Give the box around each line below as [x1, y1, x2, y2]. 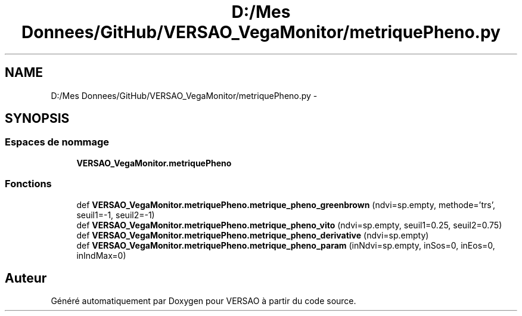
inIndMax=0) [76, 250, 126, 261]
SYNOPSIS [5, 111, 70, 126]
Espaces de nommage [5, 136, 110, 148]
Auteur [5, 270, 47, 286]
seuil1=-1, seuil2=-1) [76, 209, 155, 220]
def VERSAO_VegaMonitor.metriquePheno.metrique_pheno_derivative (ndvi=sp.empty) [76, 230, 429, 240]
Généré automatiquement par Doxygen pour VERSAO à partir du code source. [51, 296, 356, 306]
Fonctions [5, 178, 52, 190]
